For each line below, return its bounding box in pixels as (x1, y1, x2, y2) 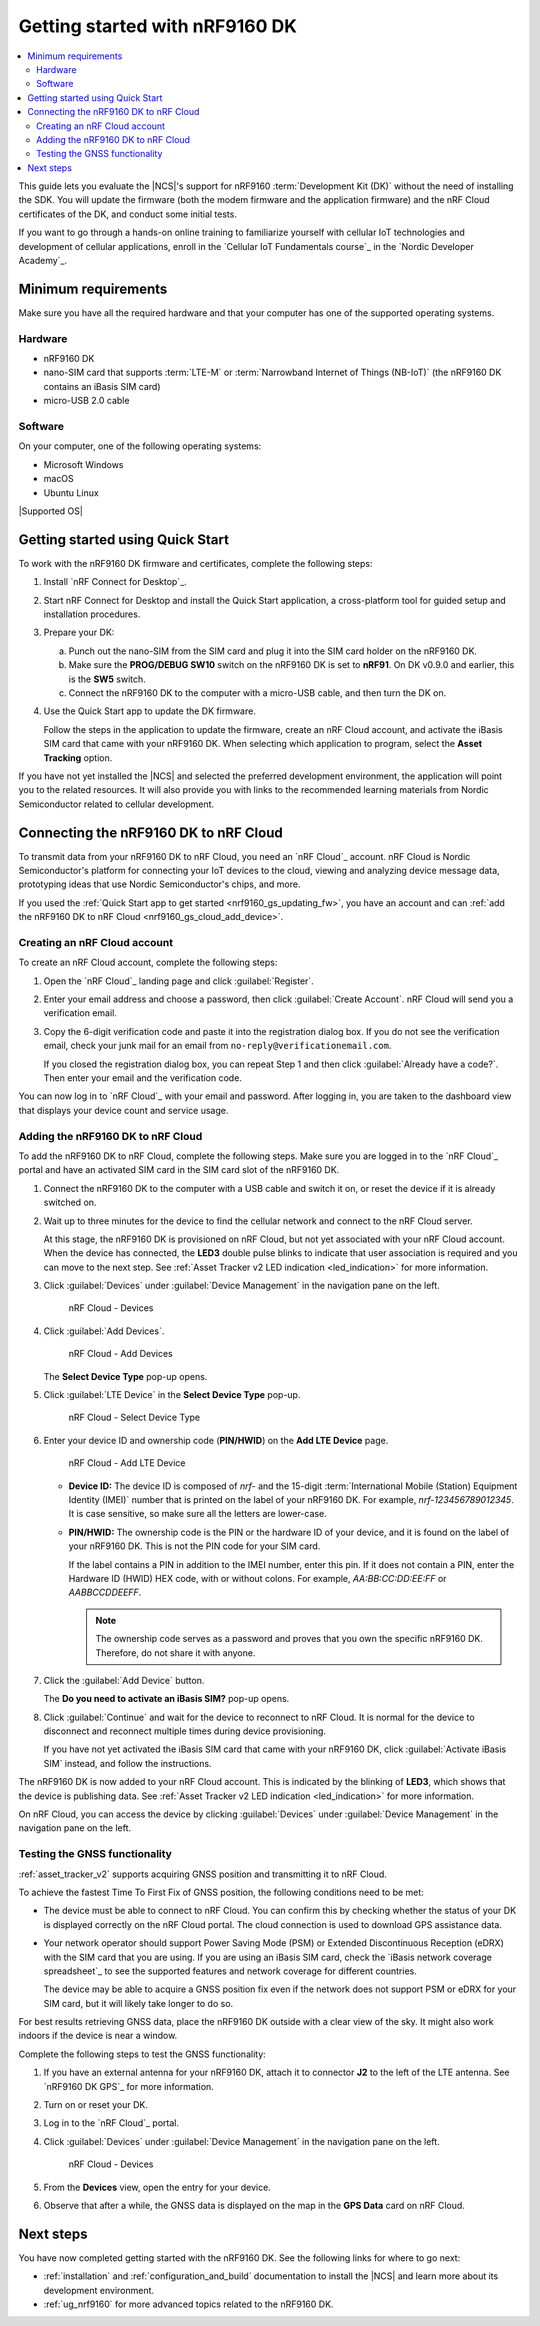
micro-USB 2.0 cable (43, 395, 130, 407)
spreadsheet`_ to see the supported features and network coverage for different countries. (43, 1965, 417, 1977)
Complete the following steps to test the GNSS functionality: (18, 2048, 267, 2060)
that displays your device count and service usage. (18, 1104, 229, 1116)
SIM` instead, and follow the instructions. (43, 1757, 212, 1769)
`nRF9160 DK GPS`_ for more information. (43, 2080, 214, 2092)
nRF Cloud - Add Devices (68, 1348, 174, 1360)
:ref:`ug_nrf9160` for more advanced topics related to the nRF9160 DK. (43, 2298, 334, 2310)
